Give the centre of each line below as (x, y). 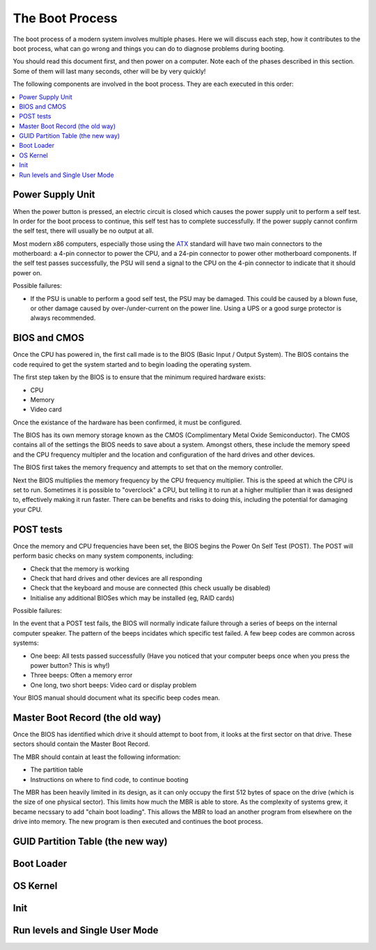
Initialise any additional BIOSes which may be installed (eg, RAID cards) (132, 598)
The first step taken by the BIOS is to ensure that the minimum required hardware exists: (139, 377)
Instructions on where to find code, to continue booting (109, 779)
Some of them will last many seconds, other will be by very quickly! (109, 71)
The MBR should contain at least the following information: (97, 757)
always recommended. (63, 318)
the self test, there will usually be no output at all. (83, 231)
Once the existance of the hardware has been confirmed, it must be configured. (127, 422)
